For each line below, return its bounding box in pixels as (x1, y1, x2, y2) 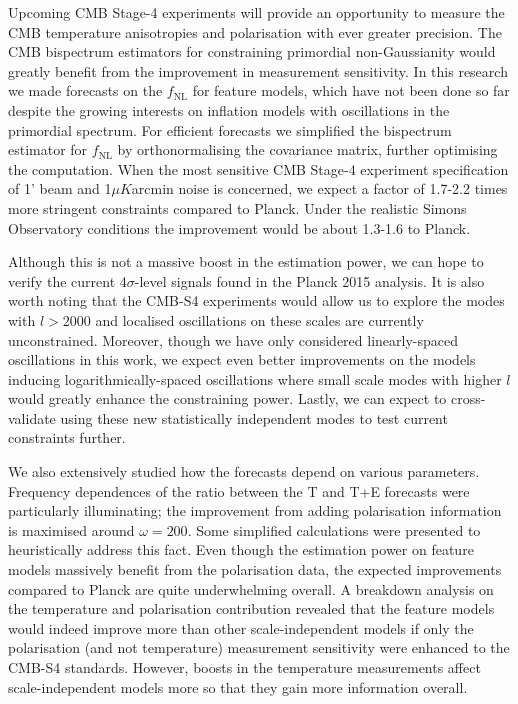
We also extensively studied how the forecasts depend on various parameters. (8, 461, 480, 482)
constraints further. (8, 427, 126, 448)
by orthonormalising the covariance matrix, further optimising (117, 139, 498, 160)
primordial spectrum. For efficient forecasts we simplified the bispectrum (8, 119, 452, 140)
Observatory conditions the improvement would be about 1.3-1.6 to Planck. (8, 217, 471, 238)
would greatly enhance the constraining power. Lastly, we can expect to (8, 388, 447, 409)
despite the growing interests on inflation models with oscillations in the (8, 99, 450, 120)
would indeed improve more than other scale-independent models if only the (8, 617, 474, 638)
